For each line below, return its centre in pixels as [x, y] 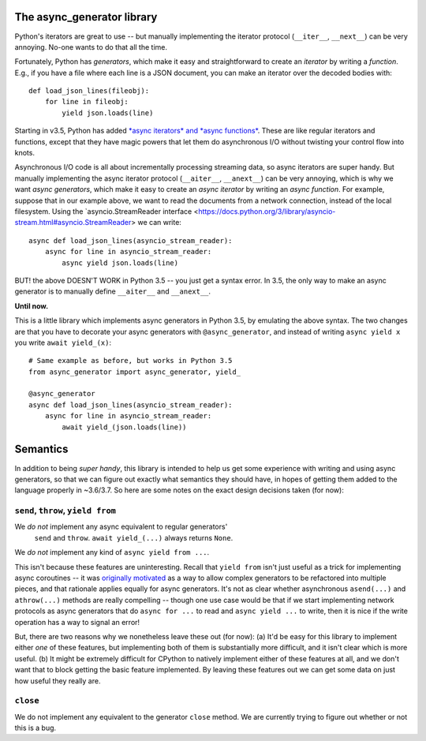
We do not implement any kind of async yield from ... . [112, 552]
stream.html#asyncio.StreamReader [73, 223]
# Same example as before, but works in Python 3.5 [131, 361]
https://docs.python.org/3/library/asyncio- [267, 211]
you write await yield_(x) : [63, 342]
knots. [25, 153]
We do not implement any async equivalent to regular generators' [121, 527]
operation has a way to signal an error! [77, 622]
